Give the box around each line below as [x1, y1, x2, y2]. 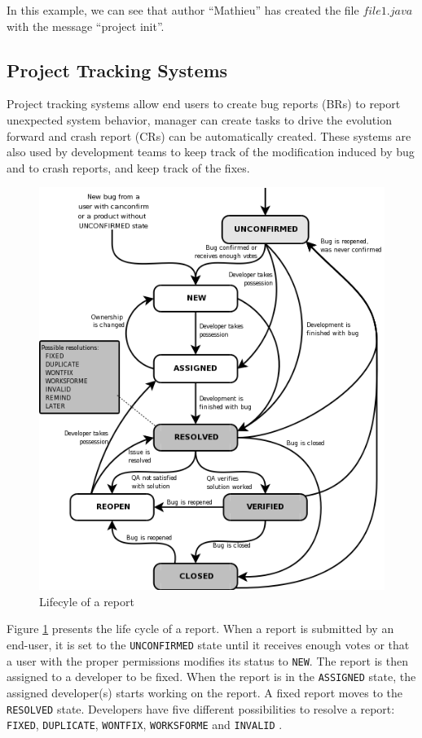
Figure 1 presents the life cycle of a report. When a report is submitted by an [7, 620, 394, 637]
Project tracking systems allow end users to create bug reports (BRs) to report [7, 95, 401, 112]
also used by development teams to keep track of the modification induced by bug [7, 143, 415, 160]
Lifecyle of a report [39, 592, 134, 609]
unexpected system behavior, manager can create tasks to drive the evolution [7, 111, 392, 128]
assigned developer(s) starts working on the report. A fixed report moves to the [7, 684, 403, 701]
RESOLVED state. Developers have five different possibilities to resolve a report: [7, 700, 395, 717]
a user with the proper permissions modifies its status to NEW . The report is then [7, 652, 408, 669]
